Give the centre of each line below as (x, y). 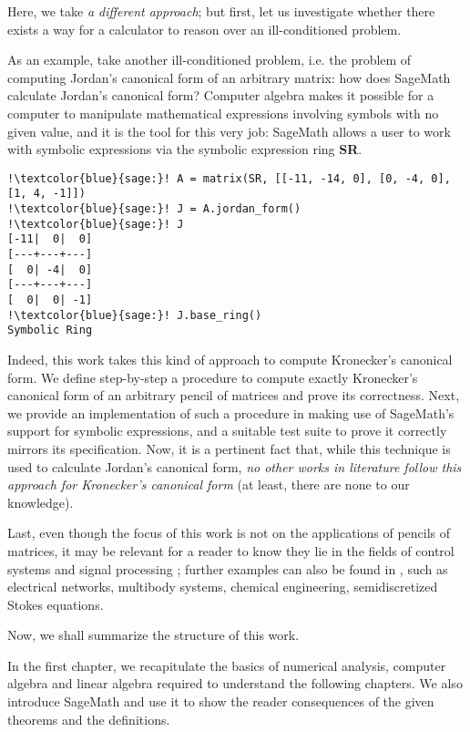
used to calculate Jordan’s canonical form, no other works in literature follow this (235, 466)
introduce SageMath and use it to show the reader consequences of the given (221, 701)
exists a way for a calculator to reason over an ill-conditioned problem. (204, 29)
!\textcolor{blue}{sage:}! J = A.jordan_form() (154, 209)
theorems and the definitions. (89, 719)
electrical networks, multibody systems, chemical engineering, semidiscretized (223, 587)
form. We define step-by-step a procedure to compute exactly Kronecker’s (213, 377)
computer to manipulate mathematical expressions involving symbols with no (223, 113)
